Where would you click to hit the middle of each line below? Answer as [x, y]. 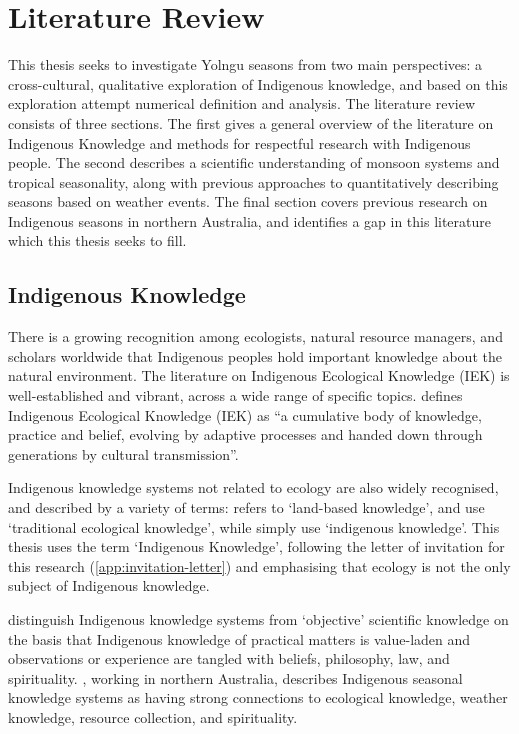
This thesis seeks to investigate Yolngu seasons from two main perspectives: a [245, 64]
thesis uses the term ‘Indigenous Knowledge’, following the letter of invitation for [256, 546]
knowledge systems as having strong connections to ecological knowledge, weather [258, 697]
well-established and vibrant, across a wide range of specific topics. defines [235, 395]
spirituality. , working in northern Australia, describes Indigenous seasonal [235, 677]
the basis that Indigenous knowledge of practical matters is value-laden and [239, 638]
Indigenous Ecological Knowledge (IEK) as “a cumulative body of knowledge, [245, 414]
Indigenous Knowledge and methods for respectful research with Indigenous [239, 142]
